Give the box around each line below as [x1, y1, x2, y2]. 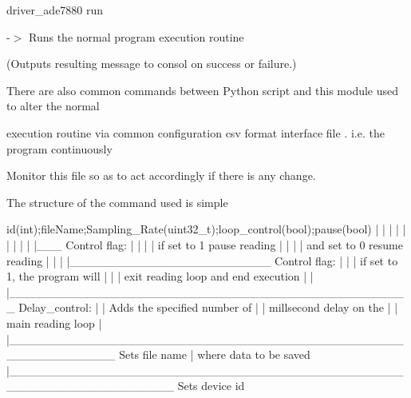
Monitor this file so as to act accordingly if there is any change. [6, 167, 316, 184]
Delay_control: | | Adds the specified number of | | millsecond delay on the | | [18, 299, 398, 316]
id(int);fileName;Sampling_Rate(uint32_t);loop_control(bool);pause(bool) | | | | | [6, 221, 406, 237]
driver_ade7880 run [6, 2, 104, 18]
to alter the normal [6, 98, 100, 114]
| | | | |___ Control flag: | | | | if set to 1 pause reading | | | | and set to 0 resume [6, 236, 403, 253]
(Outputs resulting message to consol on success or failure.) [6, 55, 297, 72]
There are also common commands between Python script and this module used [6, 82, 399, 98]
